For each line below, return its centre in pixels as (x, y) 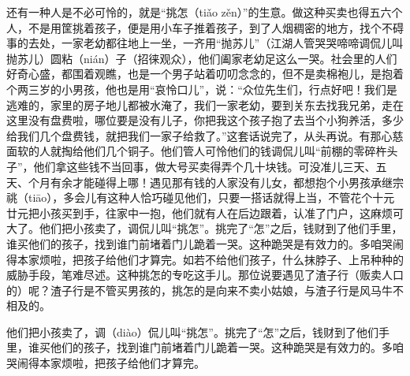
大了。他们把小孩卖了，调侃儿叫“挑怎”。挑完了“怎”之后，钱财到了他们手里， (205, 228)
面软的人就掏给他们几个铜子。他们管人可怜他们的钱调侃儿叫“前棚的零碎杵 (197, 151)
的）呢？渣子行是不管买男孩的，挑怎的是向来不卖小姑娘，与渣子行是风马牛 (199, 290)
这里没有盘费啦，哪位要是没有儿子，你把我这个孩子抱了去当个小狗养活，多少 (205, 120)
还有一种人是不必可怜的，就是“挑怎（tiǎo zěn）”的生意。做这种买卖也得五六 (199, 12)
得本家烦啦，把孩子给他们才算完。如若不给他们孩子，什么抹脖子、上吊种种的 (205, 259)
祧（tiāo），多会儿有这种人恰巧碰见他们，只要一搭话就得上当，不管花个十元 (201, 197)
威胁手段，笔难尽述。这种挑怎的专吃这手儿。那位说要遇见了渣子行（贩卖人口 (205, 275)
